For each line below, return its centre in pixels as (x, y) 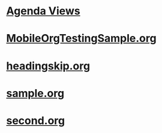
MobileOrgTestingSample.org (82, 39)
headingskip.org (48, 66)
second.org (36, 120)
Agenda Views (43, 11)
